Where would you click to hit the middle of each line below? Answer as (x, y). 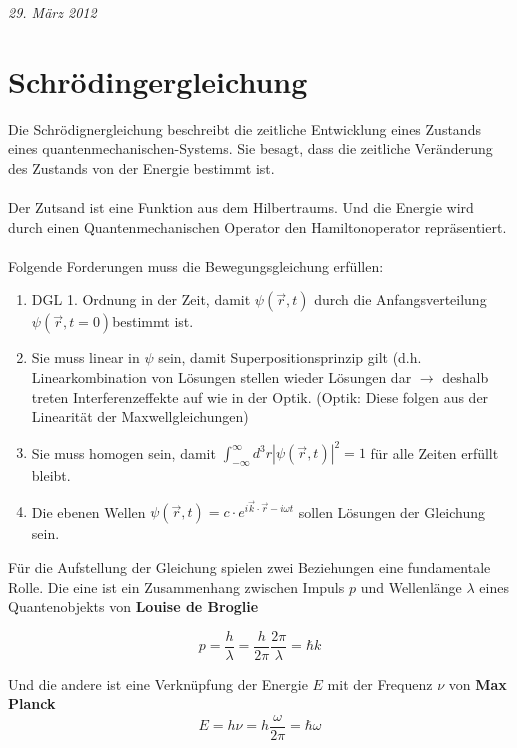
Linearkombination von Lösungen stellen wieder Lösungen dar (221, 377)
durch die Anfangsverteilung (400, 299)
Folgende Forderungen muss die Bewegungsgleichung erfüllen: (196, 265)
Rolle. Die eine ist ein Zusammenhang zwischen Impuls (176, 586)
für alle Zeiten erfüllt (434, 452)
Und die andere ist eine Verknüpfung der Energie (158, 683)
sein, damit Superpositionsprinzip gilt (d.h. (290, 357)
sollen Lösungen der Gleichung (392, 511)
